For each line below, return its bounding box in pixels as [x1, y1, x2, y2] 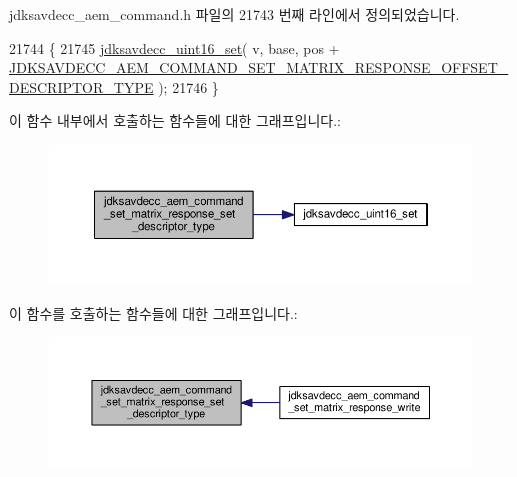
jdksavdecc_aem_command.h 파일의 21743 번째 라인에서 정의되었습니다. [9, 4, 460, 24]
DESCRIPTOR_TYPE [9, 76, 154, 97]
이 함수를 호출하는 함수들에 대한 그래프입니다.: [9, 302, 298, 323]
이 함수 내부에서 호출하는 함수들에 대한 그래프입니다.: [9, 110, 341, 131]
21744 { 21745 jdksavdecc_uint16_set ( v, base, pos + [9, 37, 340, 58]
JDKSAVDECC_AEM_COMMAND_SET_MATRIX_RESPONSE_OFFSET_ [9, 57, 509, 78]
